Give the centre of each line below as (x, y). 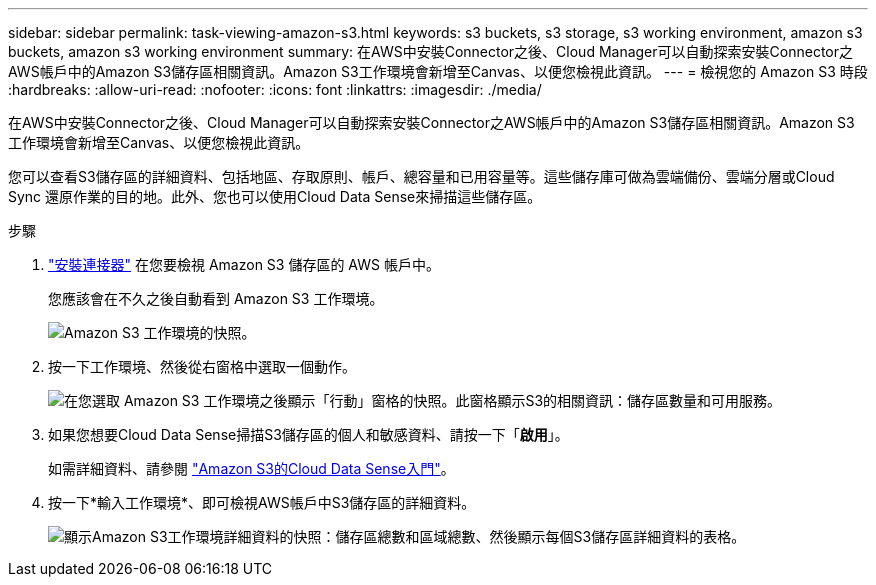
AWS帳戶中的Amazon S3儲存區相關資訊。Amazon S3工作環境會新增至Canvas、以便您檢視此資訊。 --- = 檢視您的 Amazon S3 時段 (438, 71)
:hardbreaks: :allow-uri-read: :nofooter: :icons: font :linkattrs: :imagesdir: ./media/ (275, 89)
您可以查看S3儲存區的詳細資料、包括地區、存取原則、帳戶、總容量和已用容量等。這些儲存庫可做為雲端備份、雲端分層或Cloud (421, 176)
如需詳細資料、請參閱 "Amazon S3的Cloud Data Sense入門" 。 (251, 468)
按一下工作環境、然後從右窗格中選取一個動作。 (202, 366)
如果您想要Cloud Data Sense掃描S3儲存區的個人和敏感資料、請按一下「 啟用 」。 (308, 434)
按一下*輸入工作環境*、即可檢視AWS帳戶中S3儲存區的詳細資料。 (262, 502)
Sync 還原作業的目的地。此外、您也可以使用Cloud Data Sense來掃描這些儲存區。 (275, 196)
